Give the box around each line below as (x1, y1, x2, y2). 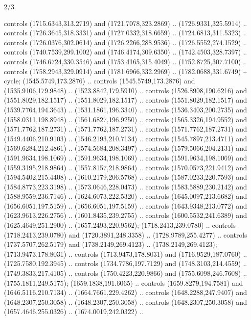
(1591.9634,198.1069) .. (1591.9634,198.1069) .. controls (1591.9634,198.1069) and (4, 152, 247, 162)
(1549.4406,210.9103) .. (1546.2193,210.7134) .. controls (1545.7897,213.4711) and (4, 133, 247, 143)
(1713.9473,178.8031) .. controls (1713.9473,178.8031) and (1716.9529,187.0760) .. (4, 248, 247, 259)
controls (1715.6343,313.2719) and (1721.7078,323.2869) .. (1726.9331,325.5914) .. (4, 18, 247, 28)
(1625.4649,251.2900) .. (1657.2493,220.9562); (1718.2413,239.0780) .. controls (4, 220, 236, 230)
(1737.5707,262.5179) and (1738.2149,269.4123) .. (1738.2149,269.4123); (4, 239, 217, 249)
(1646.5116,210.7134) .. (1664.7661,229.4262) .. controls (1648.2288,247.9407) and (4, 287, 247, 297)
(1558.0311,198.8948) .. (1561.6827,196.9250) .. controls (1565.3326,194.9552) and (4, 114, 247, 124)
